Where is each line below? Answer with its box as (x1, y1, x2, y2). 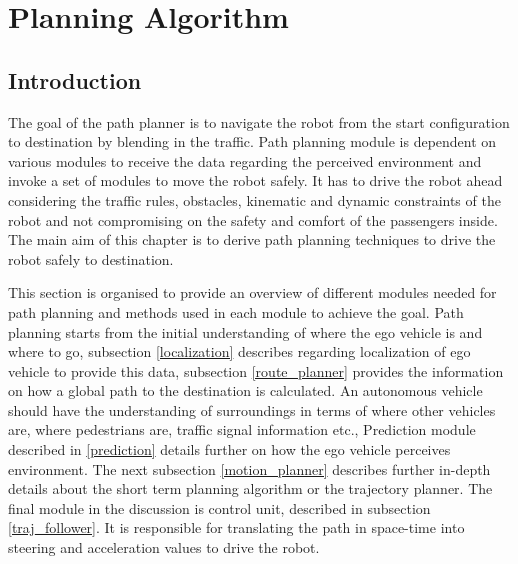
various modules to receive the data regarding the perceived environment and (8, 150, 482, 171)
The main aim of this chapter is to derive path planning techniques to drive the (8, 229, 496, 250)
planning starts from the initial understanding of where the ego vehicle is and (8, 321, 483, 342)
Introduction (8, 64, 142, 95)
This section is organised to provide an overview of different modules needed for (8, 282, 497, 303)
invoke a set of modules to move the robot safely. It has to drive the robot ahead (8, 170, 503, 191)
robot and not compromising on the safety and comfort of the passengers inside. (8, 209, 498, 230)
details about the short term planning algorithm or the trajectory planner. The (8, 478, 493, 499)
